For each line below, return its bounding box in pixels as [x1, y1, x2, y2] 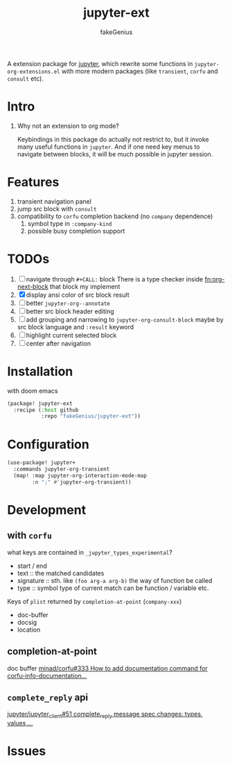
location [17, 625, 41, 634]
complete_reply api [7, 691, 89, 703]
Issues [7, 744, 46, 759]
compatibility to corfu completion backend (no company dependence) [17, 212, 213, 220]
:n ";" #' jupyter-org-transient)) [32, 478, 132, 486]
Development [7, 502, 87, 518]
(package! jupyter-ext [7, 400, 73, 407]
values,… [7, 719, 33, 728]
